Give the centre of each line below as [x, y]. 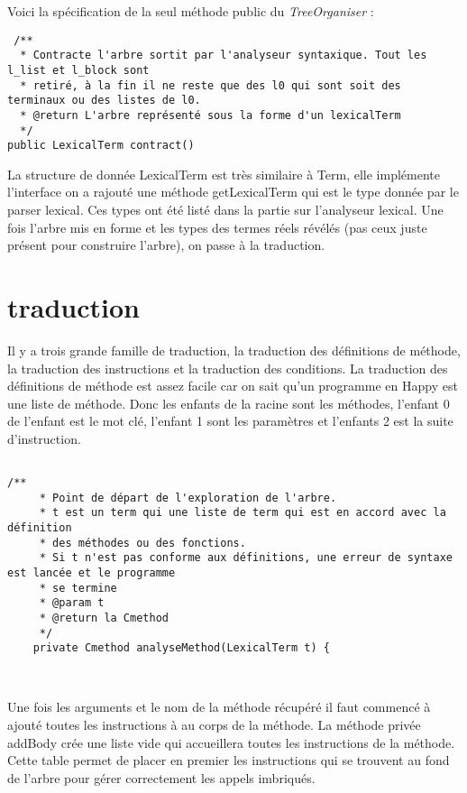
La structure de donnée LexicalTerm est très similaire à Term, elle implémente [224, 174]
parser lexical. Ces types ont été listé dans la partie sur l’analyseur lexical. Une [225, 210]
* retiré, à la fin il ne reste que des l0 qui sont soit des [211, 85]
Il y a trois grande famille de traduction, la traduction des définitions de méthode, [234, 350]
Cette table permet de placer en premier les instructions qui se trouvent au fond [229, 760]
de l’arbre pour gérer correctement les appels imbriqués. [161, 777]
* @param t [72, 603]
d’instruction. [44, 438]
